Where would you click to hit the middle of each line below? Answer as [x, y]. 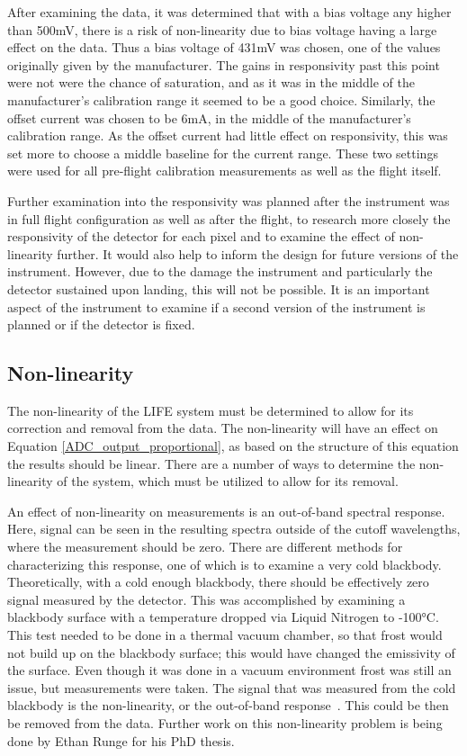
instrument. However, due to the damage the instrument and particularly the [220, 271]
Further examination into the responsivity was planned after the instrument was [229, 200]
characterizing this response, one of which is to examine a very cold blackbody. [225, 564]
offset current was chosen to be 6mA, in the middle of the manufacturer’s [209, 117]
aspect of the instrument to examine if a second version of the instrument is [216, 306]
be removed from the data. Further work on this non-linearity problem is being [225, 722]
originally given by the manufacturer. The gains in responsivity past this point [224, 64]
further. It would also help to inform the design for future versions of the [258, 253]
